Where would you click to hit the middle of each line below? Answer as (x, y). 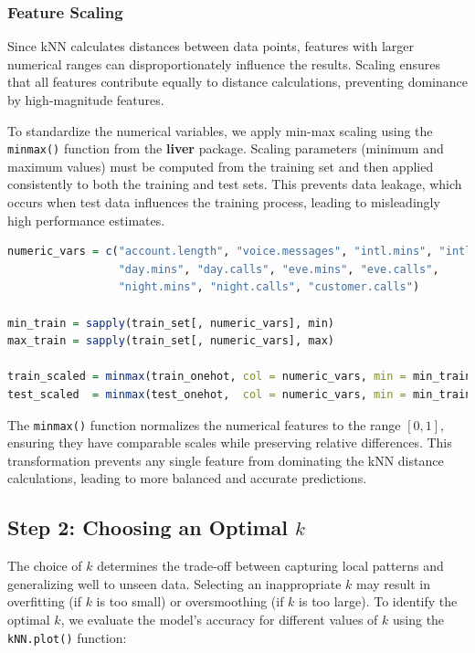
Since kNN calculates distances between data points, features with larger (211, 46)
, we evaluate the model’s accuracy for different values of (219, 619)
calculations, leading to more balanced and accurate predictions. (187, 478)
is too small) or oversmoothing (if (190, 601)
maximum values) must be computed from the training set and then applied (221, 166)
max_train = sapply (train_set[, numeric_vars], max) (171, 341)
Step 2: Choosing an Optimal (148, 527)
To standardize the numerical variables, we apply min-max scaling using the (220, 130)
